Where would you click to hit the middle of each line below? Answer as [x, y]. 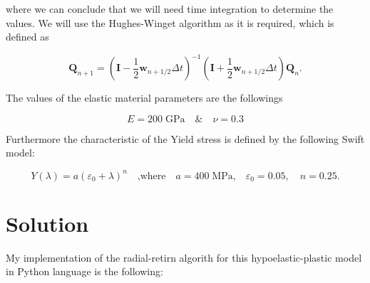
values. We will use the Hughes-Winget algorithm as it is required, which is [170, 22]
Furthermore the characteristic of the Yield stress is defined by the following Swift [185, 138]
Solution [47, 223]
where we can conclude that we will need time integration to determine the [170, 9]
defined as [27, 37]
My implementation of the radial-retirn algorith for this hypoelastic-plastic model [184, 257]
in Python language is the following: [84, 271]
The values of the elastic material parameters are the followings [144, 98]
